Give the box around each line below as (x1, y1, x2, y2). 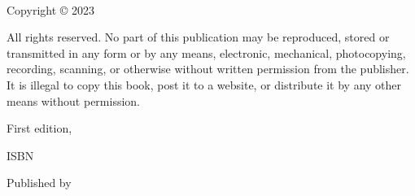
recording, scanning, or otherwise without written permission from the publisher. (7, 60, 409, 77)
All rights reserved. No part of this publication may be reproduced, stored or (7, 28, 390, 46)
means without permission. (7, 92, 140, 109)
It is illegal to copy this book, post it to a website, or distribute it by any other (7, 76, 402, 93)
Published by (7, 174, 72, 191)
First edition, (7, 120, 72, 137)
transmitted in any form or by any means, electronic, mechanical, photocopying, (7, 44, 406, 61)
